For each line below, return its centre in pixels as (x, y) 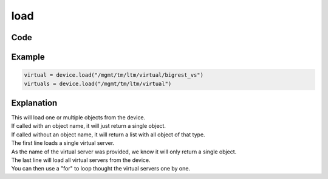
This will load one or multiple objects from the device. (78, 118)
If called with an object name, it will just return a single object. (89, 126)
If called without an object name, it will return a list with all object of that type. (108, 135)
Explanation (34, 103)
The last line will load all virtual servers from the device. (81, 160)
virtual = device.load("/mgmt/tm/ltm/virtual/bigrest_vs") (114, 75)
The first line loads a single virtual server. (63, 143)
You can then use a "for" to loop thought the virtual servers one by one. (101, 169)
